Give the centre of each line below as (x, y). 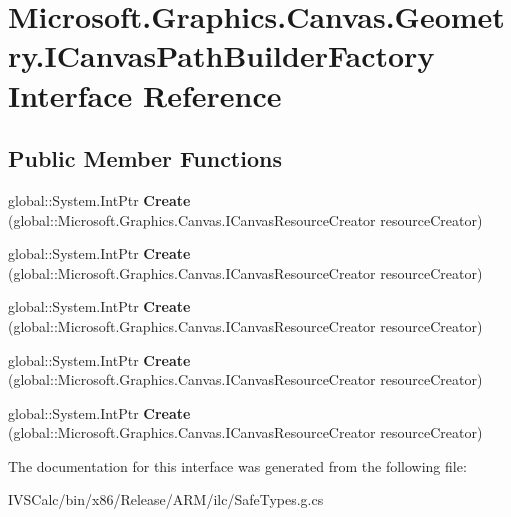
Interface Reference (145, 94)
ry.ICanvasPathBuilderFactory (221, 55)
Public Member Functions (145, 158)
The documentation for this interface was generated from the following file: (237, 465)
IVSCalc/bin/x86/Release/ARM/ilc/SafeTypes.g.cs (166, 499)
